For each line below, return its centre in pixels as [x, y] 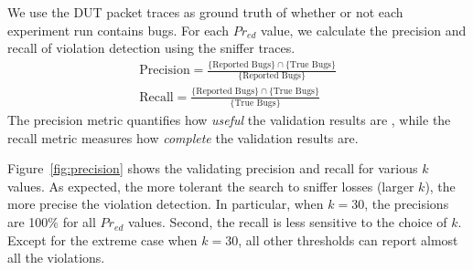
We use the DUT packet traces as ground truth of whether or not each [205, 12]
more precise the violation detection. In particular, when [166, 204]
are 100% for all [52, 222]
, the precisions [407, 204]
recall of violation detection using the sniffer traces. [151, 48]
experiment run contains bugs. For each [118, 30]
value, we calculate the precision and [364, 30]
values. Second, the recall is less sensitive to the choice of [288, 222]
